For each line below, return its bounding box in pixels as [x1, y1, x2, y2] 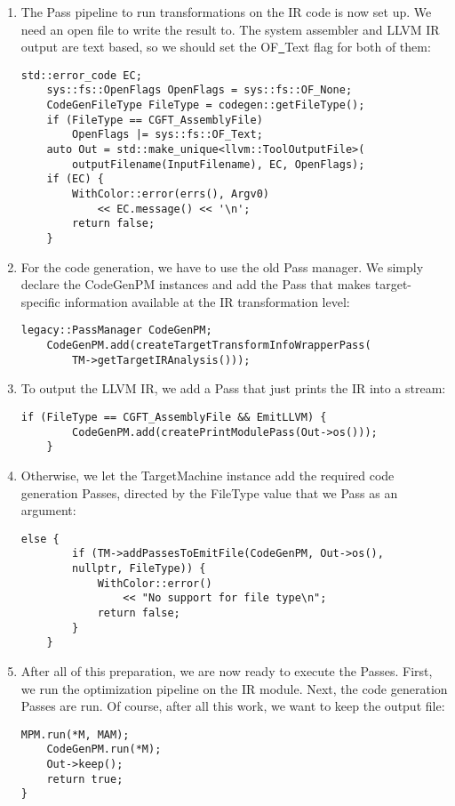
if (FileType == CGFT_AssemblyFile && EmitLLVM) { [20, 411, 327, 423]
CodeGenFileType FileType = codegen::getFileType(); [46, 99, 365, 112]
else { [20, 532, 60, 545]
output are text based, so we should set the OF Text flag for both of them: [20, 37, 431, 56]
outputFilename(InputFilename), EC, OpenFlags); [72, 157, 365, 171]
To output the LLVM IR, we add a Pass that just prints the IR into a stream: [20, 379, 446, 398]
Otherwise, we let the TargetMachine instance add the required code [20, 465, 395, 484]
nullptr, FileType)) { [72, 562, 206, 576]
